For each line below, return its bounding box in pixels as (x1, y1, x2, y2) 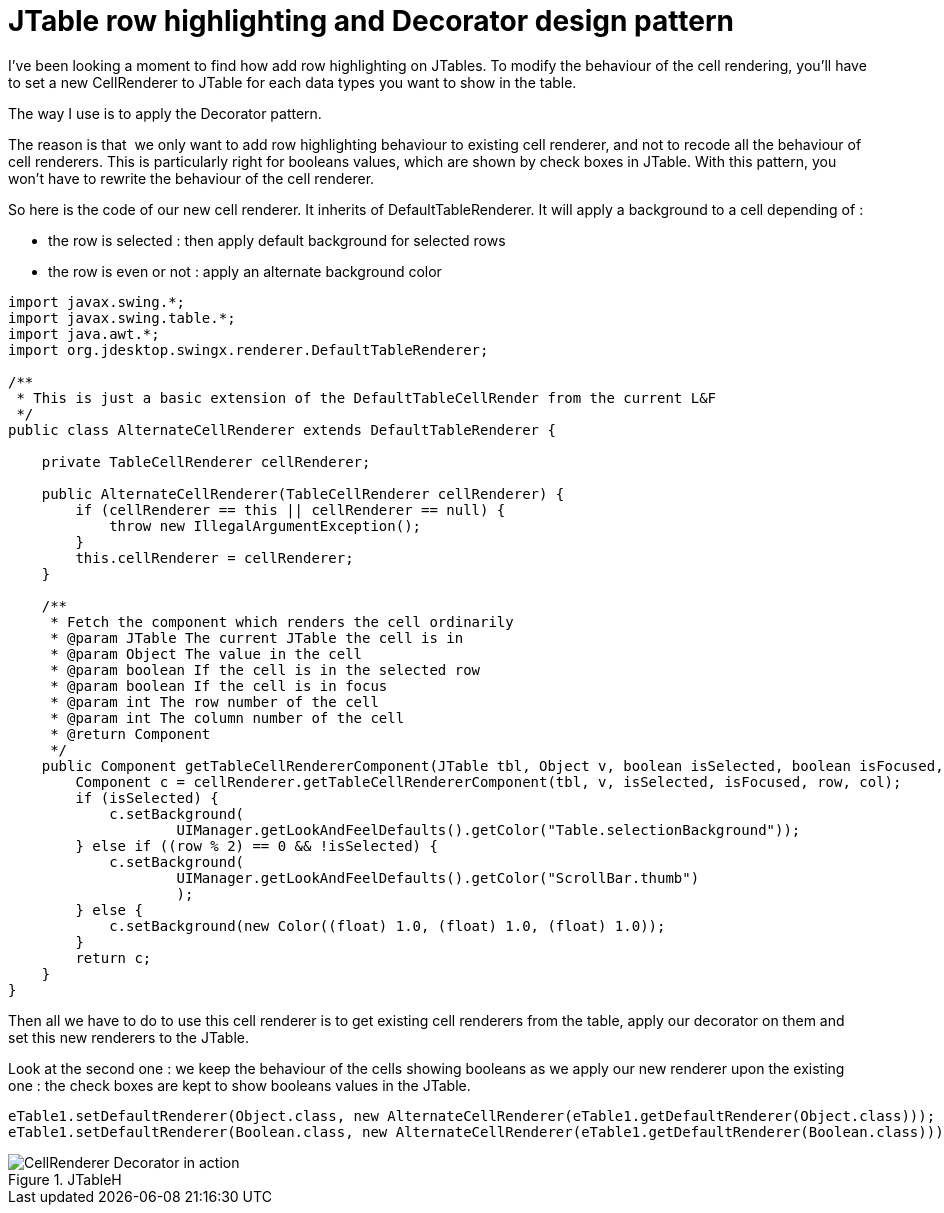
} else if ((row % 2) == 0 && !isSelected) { (75, 837, 438, 854)
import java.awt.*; (8, 325, 160, 342)
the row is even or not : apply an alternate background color (48, 262, 442, 280)
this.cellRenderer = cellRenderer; (75, 549, 354, 566)
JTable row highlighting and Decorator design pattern (8, 4, 734, 38)
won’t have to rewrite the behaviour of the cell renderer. (8, 169, 375, 187)
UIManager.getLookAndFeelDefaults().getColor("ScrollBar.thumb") (176, 869, 700, 886)
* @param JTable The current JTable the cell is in (50, 629, 464, 646)
